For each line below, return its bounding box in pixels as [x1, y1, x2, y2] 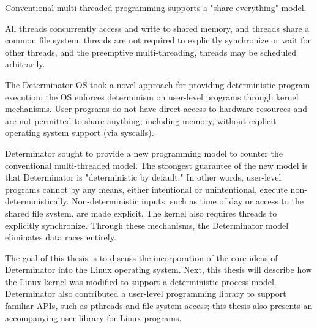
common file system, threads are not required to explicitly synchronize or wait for [5, 34, 311, 47]
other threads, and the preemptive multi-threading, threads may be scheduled [5, 45, 297, 58]
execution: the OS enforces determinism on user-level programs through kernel [5, 90, 299, 103]
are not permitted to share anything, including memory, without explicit [5, 114, 277, 127]
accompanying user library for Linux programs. [5, 311, 182, 324]
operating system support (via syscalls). [5, 126, 154, 139]
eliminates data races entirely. [5, 231, 116, 244]
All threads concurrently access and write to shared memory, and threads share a [5, 21, 310, 34]
